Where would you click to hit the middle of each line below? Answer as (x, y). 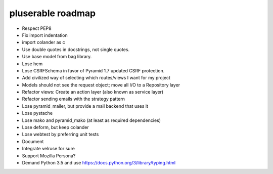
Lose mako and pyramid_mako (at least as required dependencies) (92, 120)
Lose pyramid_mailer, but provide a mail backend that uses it (85, 106)
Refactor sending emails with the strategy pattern (74, 99)
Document (33, 141)
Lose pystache (37, 113)
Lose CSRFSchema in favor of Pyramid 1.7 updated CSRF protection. (93, 70)
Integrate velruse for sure (49, 149)
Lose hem (32, 64)
